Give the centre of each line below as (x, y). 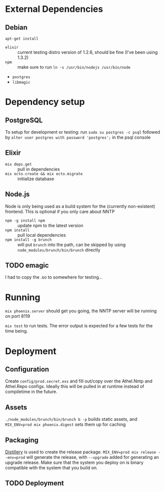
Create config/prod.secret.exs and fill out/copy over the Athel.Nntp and (79, 381)
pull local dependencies (42, 235)
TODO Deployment (35, 483)
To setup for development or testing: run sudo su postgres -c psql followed (83, 132)
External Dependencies (54, 9)
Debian (16, 27)
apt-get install (22, 39)
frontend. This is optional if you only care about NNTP (60, 211)
